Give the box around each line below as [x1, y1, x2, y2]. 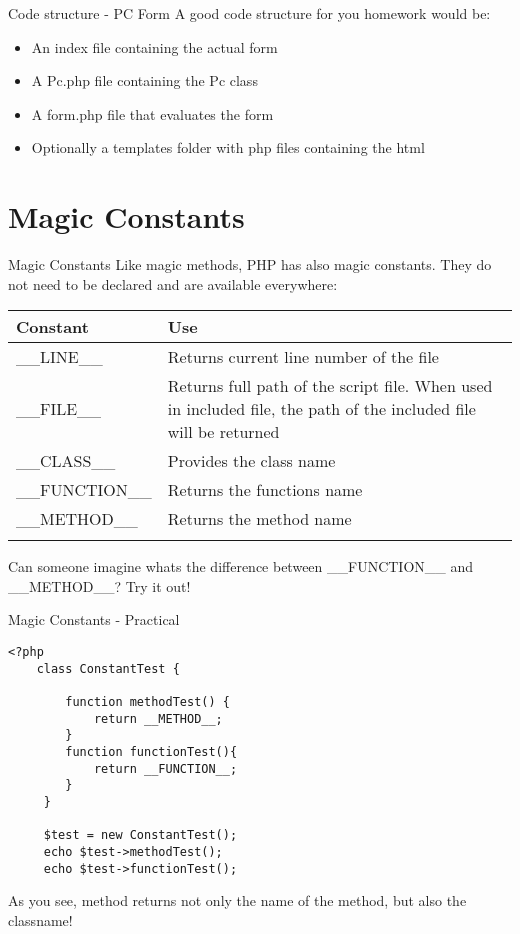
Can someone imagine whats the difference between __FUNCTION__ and [8, 556, 474, 577]
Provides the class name [167, 449, 336, 473]
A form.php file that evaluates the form [31, 103, 274, 124]
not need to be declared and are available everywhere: [8, 273, 338, 294]
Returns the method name [167, 507, 352, 531]
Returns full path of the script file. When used [167, 374, 493, 398]
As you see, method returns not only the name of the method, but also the [8, 890, 467, 911]
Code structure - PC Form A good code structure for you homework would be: [8, 3, 491, 23]
